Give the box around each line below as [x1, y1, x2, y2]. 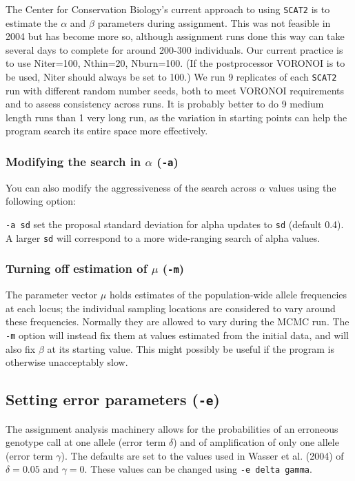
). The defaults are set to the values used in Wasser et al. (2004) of [61, 448, 344, 462]
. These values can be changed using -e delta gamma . [84, 462, 312, 476]
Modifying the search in [6, 152, 141, 170]
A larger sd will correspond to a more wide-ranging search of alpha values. [6, 230, 321, 245]
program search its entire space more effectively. [6, 123, 208, 138]
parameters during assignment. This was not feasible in [97, 15, 331, 30]
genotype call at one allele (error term [6, 435, 166, 449]
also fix [6, 341, 36, 356]
